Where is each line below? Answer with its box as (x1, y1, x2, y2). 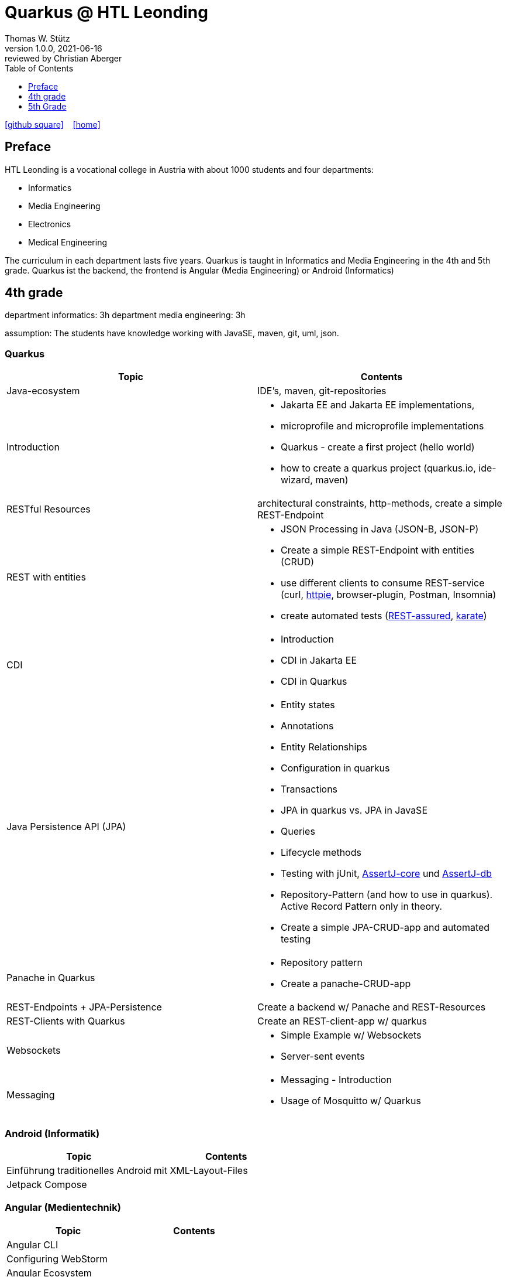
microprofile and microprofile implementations (281, 420, 484, 432)
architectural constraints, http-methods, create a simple (257, 497, 502, 510)
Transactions (281, 783, 338, 795)
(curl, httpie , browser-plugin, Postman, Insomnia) (281, 589, 496, 601)
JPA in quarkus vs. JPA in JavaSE (281, 804, 427, 817)
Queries (281, 825, 315, 838)
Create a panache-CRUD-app (281, 978, 411, 990)
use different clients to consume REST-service (281, 577, 485, 589)
